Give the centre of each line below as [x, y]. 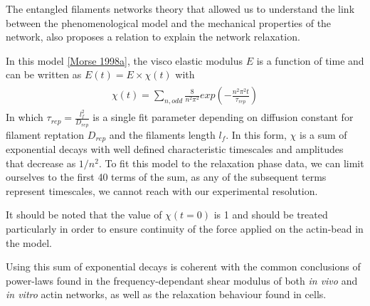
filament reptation [45, 134]
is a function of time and [310, 60]
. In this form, [256, 134]
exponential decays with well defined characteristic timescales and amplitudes [175, 149]
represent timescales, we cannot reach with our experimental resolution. [162, 190]
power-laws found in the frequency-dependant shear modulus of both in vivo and [182, 280]
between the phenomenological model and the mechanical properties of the [169, 22]
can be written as [44, 74]
